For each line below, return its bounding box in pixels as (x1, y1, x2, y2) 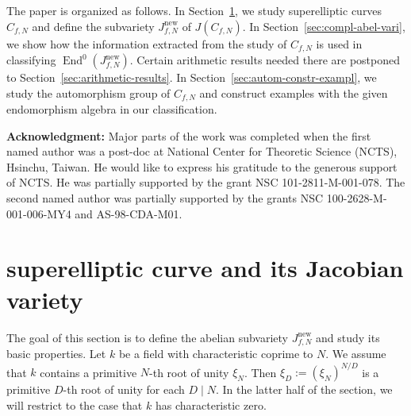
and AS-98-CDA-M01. (75, 205, 182, 221)
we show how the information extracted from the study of (6, 35, 287, 52)
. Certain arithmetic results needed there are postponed (129, 52, 401, 68)
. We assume (325, 345, 386, 362)
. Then (244, 364, 277, 380)
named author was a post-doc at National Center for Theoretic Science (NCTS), (6, 143, 398, 160)
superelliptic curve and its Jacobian (6, 252, 404, 284)
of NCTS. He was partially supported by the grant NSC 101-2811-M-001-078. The (6, 174, 405, 191)
